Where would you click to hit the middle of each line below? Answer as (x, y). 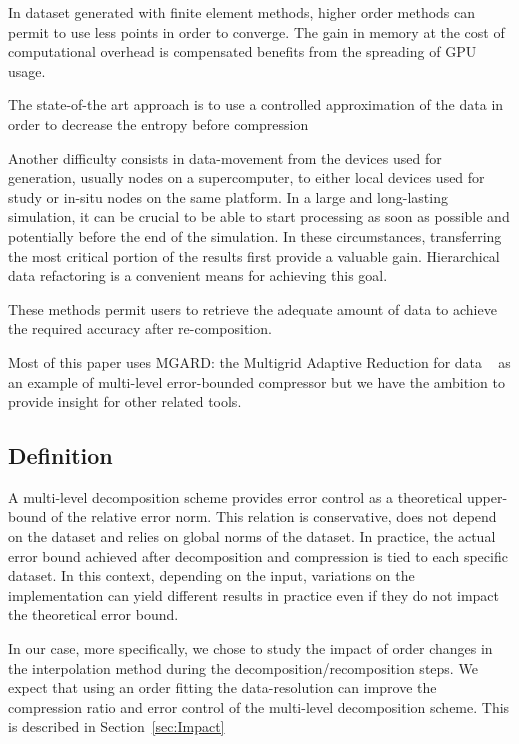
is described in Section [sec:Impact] (116, 726)
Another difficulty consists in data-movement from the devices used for (225, 157)
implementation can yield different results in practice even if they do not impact (254, 594)
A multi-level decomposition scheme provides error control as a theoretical (235, 496)
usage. (27, 70)
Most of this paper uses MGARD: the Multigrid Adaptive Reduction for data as (259, 361)
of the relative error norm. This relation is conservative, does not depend (274, 516)
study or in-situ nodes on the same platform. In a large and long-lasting (228, 196)
